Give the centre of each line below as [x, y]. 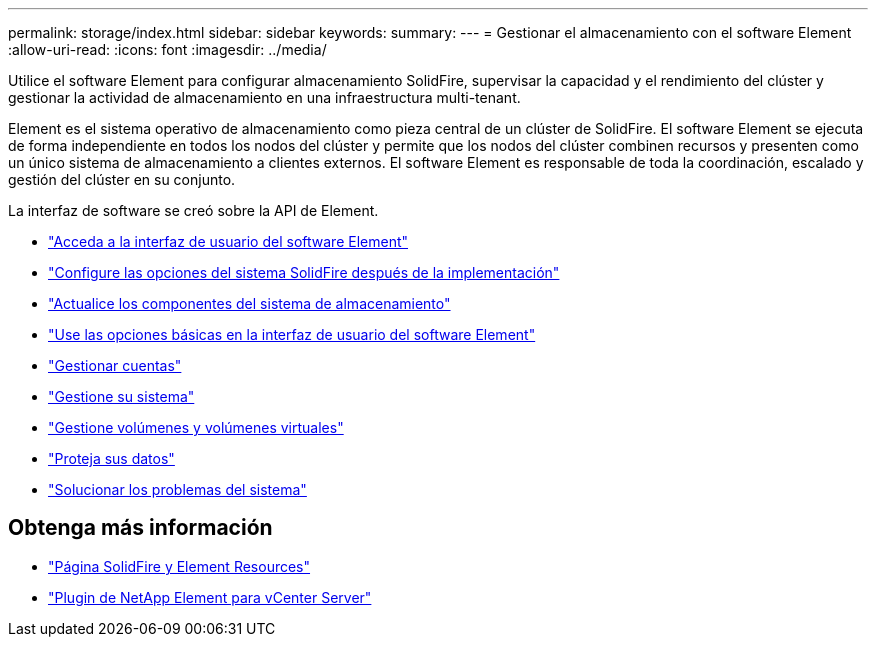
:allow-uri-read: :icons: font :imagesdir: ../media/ [167, 49]
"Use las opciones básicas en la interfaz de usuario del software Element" [292, 334]
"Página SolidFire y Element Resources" [179, 566]
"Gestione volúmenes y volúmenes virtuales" [196, 427]
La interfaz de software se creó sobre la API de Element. [193, 210]
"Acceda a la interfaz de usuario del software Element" [228, 241]
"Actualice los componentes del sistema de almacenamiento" [249, 303]
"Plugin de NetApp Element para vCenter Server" [210, 597]
